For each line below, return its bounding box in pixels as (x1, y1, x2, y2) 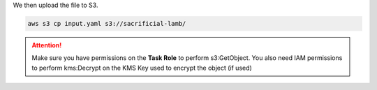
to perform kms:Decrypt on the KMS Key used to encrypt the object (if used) (31, 63, 253, 72)
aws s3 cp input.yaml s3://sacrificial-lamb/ (27, 20, 186, 27)
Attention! (31, 40, 62, 49)
